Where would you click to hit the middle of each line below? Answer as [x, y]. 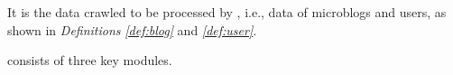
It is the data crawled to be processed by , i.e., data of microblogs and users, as [227, 12]
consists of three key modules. [90, 60]
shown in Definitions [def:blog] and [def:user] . [132, 29]
